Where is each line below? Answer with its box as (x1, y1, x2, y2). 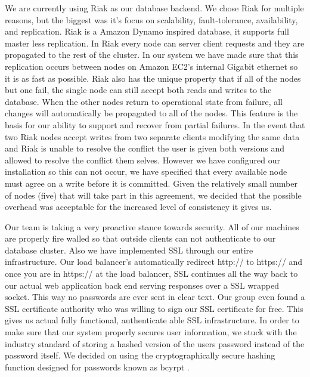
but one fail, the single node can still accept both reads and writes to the (5, 84, 272, 96)
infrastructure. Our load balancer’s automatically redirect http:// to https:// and (5, 255, 303, 268)
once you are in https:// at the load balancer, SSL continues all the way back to (5, 267, 298, 280)
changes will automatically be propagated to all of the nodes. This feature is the (5, 107, 298, 119)
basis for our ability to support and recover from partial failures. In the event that (5, 118, 305, 131)
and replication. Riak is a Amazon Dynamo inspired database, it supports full (5, 25, 289, 38)
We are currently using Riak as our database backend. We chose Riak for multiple (5, 2, 304, 14)
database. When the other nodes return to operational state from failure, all (5, 95, 283, 107)
